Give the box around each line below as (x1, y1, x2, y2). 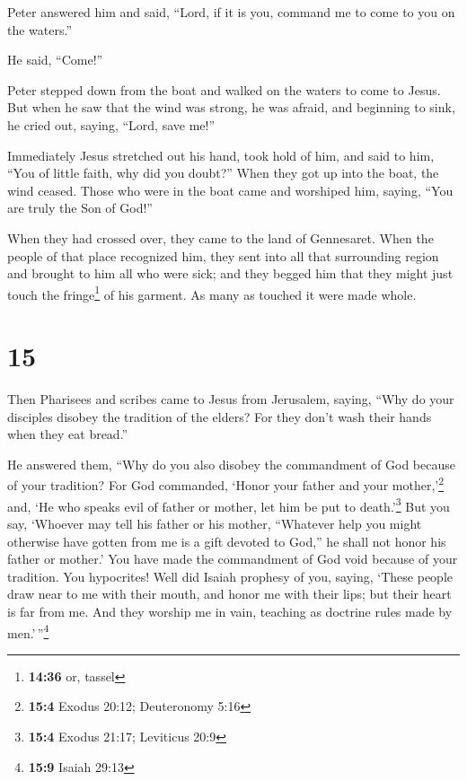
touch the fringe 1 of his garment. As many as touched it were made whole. (7, 282, 417, 303)
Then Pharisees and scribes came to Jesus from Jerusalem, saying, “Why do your (7, 390, 454, 408)
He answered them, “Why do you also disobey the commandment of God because (7, 454, 455, 473)
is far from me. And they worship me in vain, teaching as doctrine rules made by (7, 601, 453, 620)
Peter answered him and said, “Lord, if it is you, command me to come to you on (7, 3, 455, 21)
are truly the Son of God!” (7, 198, 153, 217)
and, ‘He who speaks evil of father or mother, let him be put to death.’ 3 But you (7, 494, 450, 515)
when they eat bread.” (7, 425, 128, 443)
